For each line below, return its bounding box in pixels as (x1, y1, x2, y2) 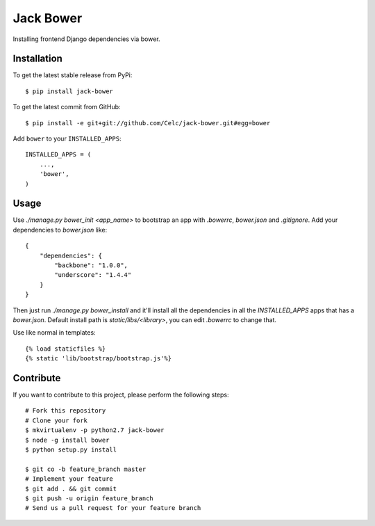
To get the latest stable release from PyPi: (12, 71, 133, 79)
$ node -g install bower (25, 436, 110, 444)
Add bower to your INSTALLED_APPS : (12, 134, 122, 143)
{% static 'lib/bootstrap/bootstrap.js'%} (25, 355, 172, 362)
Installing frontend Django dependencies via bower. (12, 35, 160, 43)
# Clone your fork (25, 416, 88, 424)
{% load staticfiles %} (25, 344, 106, 353)
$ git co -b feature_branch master (25, 465, 147, 473)
